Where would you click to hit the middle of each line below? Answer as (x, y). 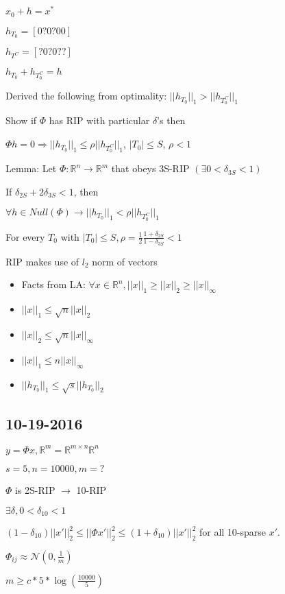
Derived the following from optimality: (86, 96)
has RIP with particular (99, 120)
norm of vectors (125, 261)
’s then (171, 120)
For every (25, 236)
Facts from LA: (53, 284)
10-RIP (91, 489)
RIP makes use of (42, 261)
